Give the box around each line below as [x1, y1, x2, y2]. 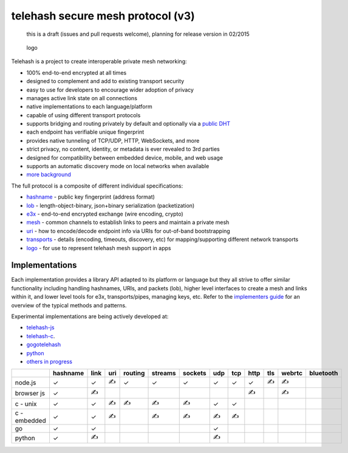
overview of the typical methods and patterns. [11, 301, 127, 309]
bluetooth [309, 369, 338, 378]
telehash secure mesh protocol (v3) [11, 9, 196, 22]
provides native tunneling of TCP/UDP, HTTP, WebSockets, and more [26, 137, 200, 144]
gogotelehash [26, 341, 61, 349]
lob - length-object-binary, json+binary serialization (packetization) [26, 202, 195, 209]
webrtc [281, 369, 303, 378]
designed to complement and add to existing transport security [26, 78, 185, 85]
